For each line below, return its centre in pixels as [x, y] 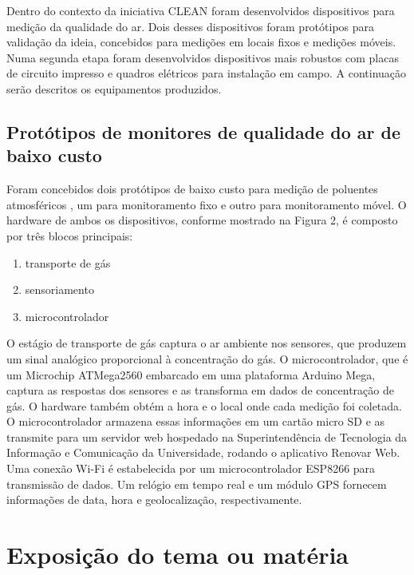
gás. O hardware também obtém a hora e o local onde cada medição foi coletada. [204, 405]
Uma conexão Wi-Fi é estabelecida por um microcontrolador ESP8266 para [191, 468]
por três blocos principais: [70, 235]
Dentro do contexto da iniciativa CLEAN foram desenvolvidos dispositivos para [201, 10]
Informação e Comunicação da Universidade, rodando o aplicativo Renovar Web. [203, 452]
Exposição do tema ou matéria [177, 555]
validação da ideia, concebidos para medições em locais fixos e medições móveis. [201, 42]
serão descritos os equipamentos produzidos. [114, 88]
